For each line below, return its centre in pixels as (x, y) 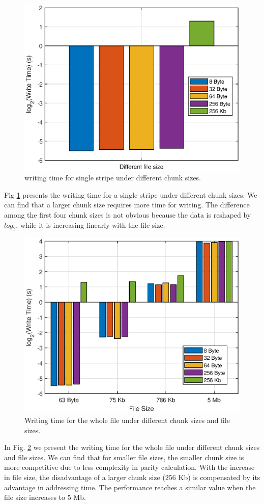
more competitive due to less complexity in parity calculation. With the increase (129, 467)
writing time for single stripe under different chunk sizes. (113, 178)
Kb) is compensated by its (219, 477)
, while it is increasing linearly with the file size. (91, 224)
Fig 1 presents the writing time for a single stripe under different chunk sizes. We (131, 194)
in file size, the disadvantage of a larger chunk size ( (85, 477)
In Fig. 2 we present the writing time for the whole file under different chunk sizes (132, 447)
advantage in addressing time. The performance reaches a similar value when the (130, 487)
